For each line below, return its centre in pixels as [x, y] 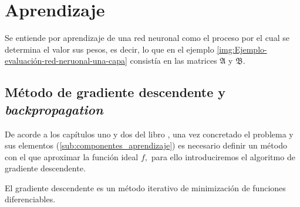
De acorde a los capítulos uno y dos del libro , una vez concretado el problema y [149, 134]
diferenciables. [30, 199]
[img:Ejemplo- [242, 49]
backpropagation [54, 109]
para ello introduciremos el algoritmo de [223, 156]
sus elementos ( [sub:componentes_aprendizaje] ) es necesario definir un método [146, 145]
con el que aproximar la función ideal [72, 156]
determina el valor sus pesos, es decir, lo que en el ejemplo [109, 49]
